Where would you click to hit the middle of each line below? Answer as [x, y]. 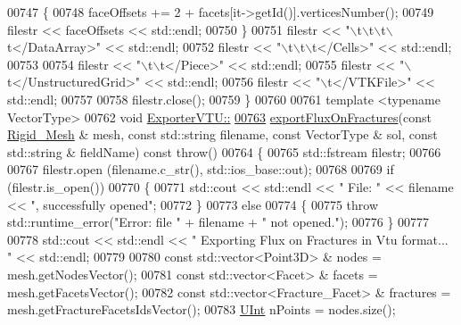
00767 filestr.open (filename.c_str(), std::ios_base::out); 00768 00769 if [201, 169]
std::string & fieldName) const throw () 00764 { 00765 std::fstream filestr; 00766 [224, 151]
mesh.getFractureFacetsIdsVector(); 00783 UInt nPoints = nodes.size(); [202, 309]
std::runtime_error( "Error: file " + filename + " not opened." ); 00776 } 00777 [218, 222]
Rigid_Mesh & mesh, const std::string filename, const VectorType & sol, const [222, 134]
